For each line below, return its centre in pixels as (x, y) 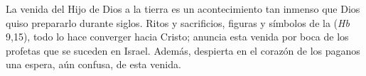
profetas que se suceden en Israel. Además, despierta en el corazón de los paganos (183, 50)
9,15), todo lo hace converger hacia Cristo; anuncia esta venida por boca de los (177, 37)
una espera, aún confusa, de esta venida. (93, 64)
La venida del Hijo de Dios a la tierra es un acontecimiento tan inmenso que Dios (183, 9)
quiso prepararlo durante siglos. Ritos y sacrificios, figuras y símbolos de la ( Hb (178, 22)
